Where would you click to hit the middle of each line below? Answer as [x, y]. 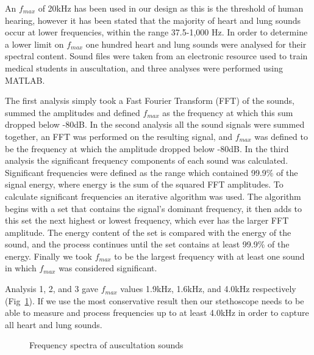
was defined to [281, 136]
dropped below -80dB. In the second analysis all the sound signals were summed [155, 124]
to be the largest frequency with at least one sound [209, 256]
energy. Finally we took [48, 256]
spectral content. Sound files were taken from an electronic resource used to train [156, 56]
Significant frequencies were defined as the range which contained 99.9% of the [152, 172]
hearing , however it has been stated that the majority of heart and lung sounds [153, 20]
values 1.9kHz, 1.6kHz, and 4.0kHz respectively [208, 289]
